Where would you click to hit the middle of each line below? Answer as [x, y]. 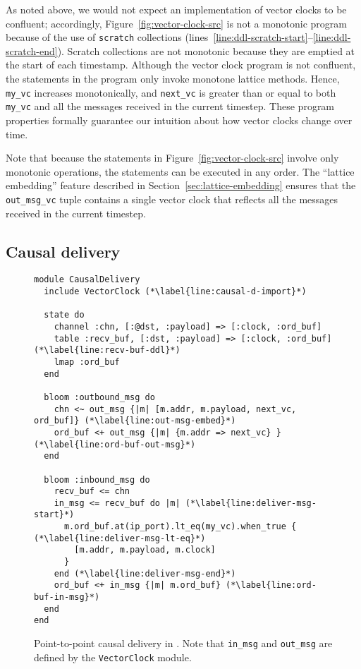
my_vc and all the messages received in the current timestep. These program [170, 106]
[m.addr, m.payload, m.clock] [145, 550]
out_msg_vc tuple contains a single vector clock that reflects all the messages [172, 199]
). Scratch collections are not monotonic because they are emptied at [206, 50]
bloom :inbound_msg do [97, 480]
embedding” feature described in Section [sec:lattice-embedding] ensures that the [181, 185]
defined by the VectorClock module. [113, 657]
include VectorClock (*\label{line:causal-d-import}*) [175, 292]
